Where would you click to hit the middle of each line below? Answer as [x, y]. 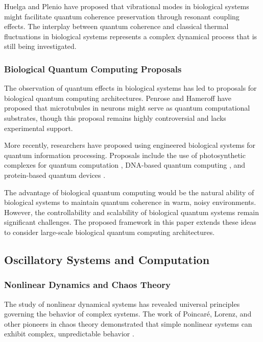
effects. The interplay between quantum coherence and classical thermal [116, 26]
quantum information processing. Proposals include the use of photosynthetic [125, 155]
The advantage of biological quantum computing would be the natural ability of [129, 192]
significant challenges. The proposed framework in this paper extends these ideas [130, 222]
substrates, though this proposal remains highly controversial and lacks [115, 117]
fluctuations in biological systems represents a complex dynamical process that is [131, 36]
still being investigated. [40, 46]
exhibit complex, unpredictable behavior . [69, 334]
